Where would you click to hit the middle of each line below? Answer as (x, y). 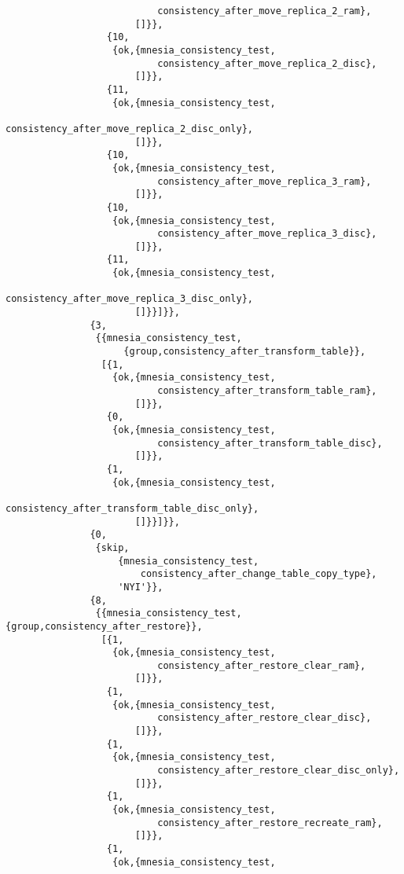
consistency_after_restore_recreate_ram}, (270, 823)
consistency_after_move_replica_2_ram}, (264, 11)
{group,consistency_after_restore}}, (104, 626)
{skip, (112, 547)
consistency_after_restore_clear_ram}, (262, 665)
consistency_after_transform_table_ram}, (267, 391)
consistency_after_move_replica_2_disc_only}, (129, 129)
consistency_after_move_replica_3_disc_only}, (129, 299)
